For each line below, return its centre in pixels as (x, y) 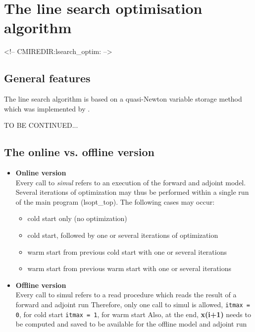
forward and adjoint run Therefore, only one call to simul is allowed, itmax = (133, 304)
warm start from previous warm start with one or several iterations (129, 268)
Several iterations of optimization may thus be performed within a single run (132, 192)
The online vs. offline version (79, 152)
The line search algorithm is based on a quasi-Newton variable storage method (123, 99)
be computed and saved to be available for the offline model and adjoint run (131, 324)
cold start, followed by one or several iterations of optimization (123, 235)
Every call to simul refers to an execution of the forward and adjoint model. (131, 182)
